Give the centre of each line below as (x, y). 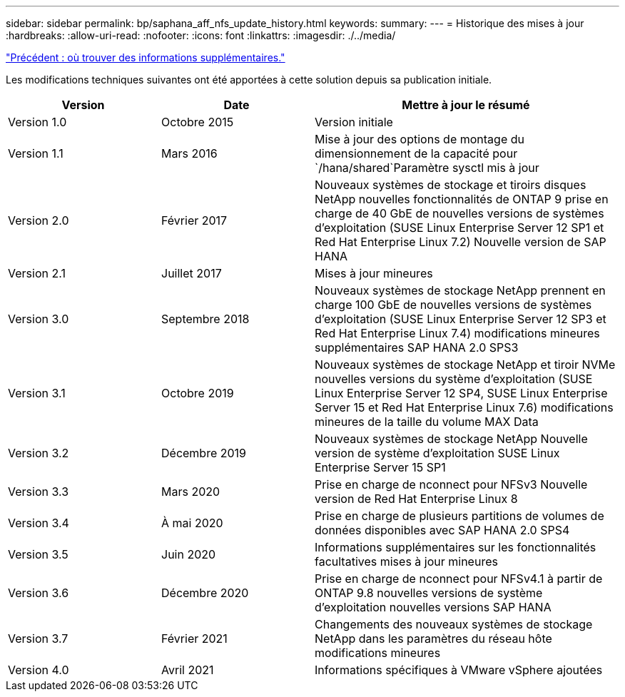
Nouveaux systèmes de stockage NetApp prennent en (460, 290)
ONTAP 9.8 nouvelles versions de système (429, 593)
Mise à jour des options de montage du (420, 139)
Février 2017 (194, 220)
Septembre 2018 (205, 319)
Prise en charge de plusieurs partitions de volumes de (459, 516)
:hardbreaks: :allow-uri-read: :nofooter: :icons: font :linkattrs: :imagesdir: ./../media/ (201, 35)
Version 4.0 (39, 670)
